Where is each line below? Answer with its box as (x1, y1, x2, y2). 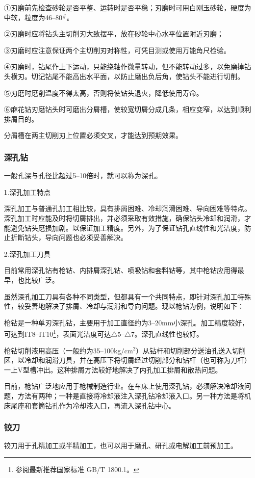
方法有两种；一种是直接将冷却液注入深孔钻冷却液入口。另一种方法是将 (17, 390, 244, 400)
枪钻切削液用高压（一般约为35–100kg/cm (4, 345, 133, 355)
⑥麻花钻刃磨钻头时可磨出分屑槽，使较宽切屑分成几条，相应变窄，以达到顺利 (4, 104, 251, 114)
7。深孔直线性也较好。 (131, 328, 204, 339)
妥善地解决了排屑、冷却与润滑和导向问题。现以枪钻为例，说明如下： (24, 301, 244, 311)
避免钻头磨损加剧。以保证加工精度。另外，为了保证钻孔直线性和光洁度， (10, 222, 244, 233)
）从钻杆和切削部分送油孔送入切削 (135, 345, 246, 355)
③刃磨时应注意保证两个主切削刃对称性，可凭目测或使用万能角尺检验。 (4, 45, 230, 55)
